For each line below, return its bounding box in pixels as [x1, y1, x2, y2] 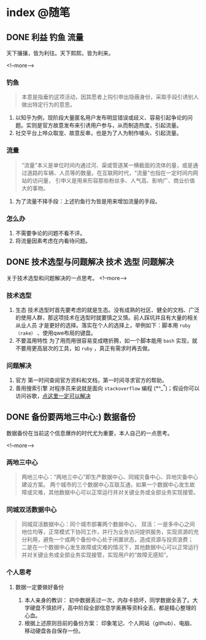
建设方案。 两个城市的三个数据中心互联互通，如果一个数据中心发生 [21, 481, 190, 488]
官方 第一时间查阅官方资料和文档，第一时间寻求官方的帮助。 [15, 377, 167, 384]
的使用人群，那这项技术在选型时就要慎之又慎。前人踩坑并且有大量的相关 [15, 314, 198, 321]
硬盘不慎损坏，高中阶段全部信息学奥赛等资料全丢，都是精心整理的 [29, 604, 197, 611]
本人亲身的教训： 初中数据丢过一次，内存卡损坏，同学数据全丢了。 [24, 596, 193, 604]
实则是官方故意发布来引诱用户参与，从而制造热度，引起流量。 [26, 122, 182, 129]
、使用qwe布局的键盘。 [37, 329, 97, 337]
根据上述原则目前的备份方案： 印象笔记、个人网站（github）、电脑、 [24, 619, 196, 626]
